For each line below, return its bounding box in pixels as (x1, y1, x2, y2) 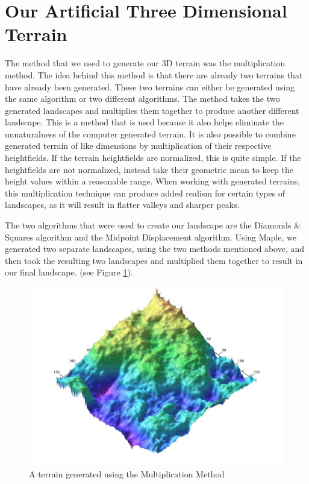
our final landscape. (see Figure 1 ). (5, 266, 133, 278)
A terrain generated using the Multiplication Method (29, 468, 225, 480)
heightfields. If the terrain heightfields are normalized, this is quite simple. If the (5, 151, 301, 164)
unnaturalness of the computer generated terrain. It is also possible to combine (5, 127, 296, 140)
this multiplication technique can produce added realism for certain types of (5, 186, 286, 199)
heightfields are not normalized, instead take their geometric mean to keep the (5, 163, 293, 175)
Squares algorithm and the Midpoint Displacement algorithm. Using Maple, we (5, 230, 296, 243)
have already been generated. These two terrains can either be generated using (5, 80, 295, 93)
